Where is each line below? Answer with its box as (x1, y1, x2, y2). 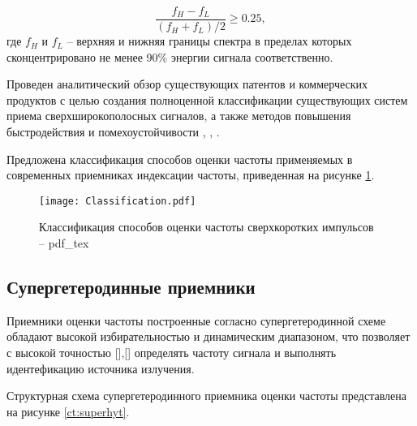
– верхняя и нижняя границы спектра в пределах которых (67, 32, 352, 49)
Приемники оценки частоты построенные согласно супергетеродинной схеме (6, 312, 386, 329)
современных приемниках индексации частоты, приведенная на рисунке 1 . (6, 166, 375, 183)
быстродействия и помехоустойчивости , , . (6, 123, 220, 140)
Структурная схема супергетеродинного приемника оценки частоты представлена (6, 387, 407, 404)
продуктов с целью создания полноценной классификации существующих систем (6, 91, 408, 108)
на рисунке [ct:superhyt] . (6, 402, 130, 420)
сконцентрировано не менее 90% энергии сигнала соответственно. (6, 48, 333, 65)
